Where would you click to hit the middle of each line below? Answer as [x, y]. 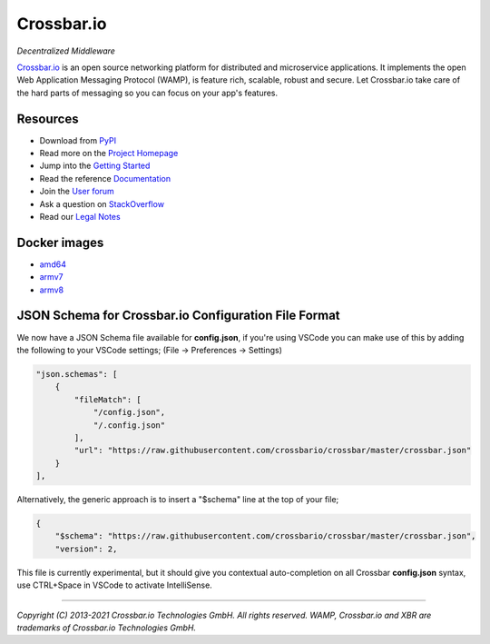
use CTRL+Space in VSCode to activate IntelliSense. [114, 585]
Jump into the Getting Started [95, 166]
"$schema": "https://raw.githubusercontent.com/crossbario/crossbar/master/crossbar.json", [265, 536]
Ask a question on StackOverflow [102, 203]
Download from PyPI [78, 140]
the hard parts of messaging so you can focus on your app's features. [147, 93]
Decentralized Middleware [66, 51]
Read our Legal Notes [80, 216]
